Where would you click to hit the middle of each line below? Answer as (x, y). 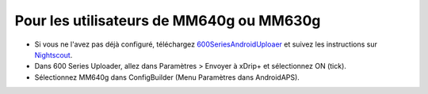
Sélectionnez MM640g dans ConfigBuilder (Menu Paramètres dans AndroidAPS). (167, 77)
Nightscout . (53, 55)
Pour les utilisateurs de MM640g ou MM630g (168, 21)
